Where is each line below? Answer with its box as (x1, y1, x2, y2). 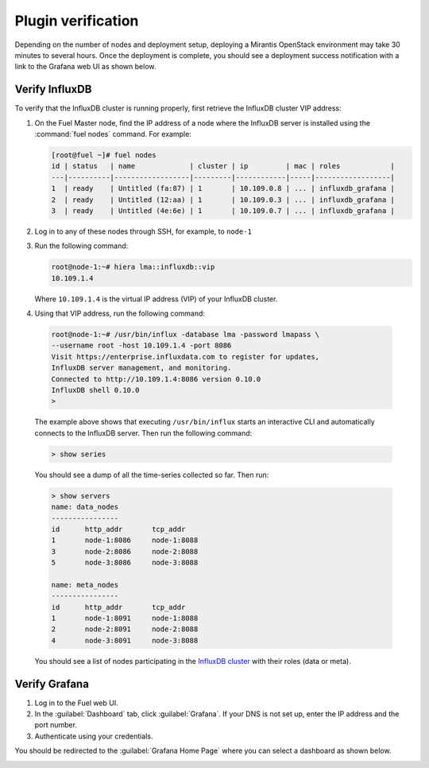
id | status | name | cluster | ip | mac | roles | (51, 161, 395, 171)
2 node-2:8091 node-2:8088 (51, 625, 199, 634)
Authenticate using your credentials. (34, 731, 153, 741)
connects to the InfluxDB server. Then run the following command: (34, 428, 253, 437)
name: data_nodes (51, 502, 119, 512)
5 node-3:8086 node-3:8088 (51, 558, 199, 568)
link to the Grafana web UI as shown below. (14, 62, 157, 72)
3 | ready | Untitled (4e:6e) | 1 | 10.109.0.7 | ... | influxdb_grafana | (51, 206, 395, 215)
